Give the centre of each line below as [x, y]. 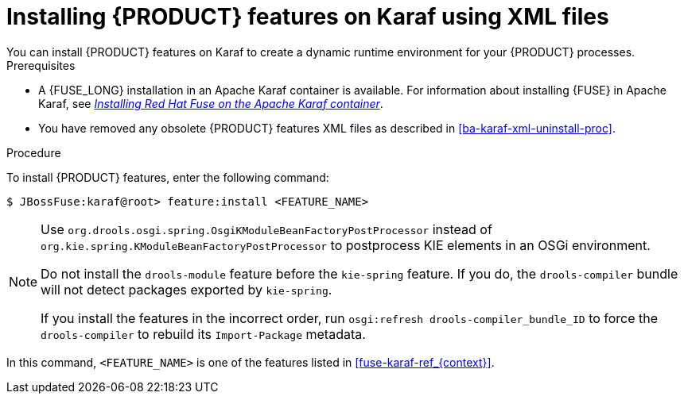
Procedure [34, 152]
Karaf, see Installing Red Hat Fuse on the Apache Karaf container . [211, 103]
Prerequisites [41, 65]
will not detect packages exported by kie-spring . [187, 289]
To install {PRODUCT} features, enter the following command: [168, 177]
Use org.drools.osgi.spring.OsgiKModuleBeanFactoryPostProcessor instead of [266, 229]
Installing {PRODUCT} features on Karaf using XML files [308, 17]
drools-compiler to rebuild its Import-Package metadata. [203, 334]
